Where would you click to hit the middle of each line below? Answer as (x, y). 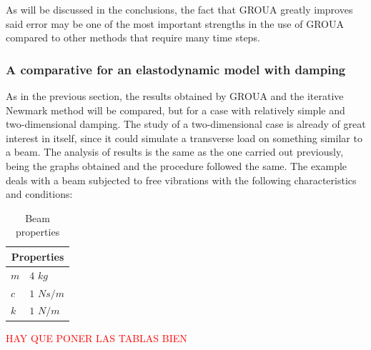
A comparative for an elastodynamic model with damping (176, 69)
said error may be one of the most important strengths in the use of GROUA (175, 23)
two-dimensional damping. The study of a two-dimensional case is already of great (186, 124)
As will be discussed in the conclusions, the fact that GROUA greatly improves (179, 9)
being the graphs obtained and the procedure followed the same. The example (177, 165)
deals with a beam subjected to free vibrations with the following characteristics (181, 180)
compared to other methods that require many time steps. (133, 37)
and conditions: (39, 194)
